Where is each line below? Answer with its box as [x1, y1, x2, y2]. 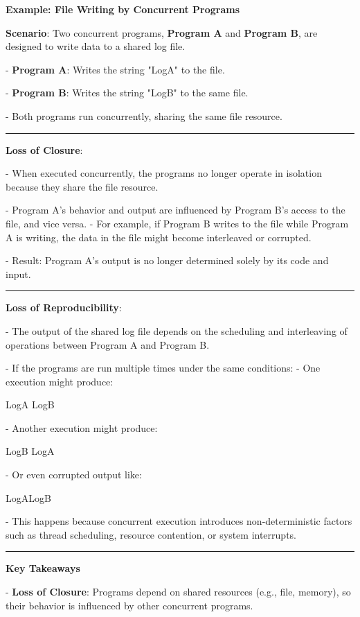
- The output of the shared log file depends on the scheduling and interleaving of [6, 323, 348, 338]
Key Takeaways [6, 561, 80, 575]
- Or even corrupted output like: [6, 467, 142, 482]
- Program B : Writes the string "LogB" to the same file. [6, 85, 249, 100]
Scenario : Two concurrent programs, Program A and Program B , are [6, 25, 318, 40]
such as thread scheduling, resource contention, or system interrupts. [6, 527, 296, 541]
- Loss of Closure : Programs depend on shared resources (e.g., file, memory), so [6, 584, 351, 599]
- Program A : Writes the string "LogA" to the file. [6, 62, 225, 76]
